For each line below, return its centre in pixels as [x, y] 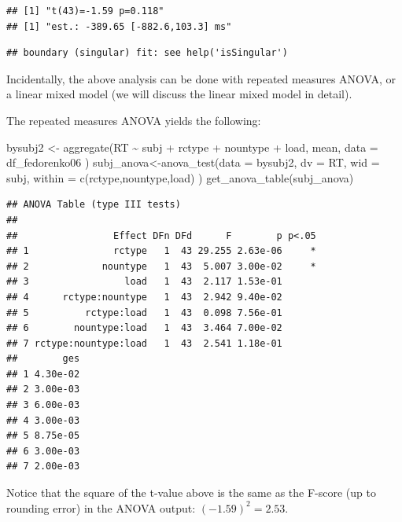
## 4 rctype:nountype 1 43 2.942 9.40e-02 [144, 297]
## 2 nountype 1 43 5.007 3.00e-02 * [161, 266]
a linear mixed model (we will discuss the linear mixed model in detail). [179, 94]
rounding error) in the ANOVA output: [101, 507]
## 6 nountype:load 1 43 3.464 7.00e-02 [144, 328]
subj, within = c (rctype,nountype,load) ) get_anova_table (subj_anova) [180, 177]
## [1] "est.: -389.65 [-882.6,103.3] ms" [119, 26]
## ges [43, 359]
